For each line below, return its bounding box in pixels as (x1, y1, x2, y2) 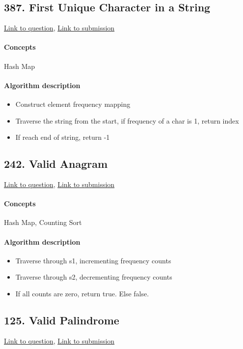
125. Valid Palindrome (4, 312, 119, 327)
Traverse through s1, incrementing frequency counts (15, 255, 171, 265)
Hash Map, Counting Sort (4, 217, 82, 227)
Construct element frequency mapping (15, 98, 131, 109)
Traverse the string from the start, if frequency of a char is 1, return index (15, 115, 239, 126)
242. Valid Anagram (4, 156, 108, 171)
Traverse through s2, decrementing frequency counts (15, 272, 172, 282)
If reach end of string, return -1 (15, 132, 110, 142)
